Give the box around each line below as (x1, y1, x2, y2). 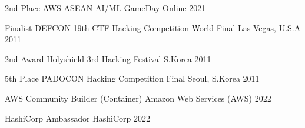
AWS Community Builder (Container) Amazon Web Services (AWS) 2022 (5, 92, 271, 104)
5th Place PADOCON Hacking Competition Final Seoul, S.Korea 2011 (5, 72, 260, 85)
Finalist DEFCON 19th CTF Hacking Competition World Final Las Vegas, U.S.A (5, 21, 301, 33)
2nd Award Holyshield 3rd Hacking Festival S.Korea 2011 (5, 52, 211, 65)
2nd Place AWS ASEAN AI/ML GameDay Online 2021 (5, 2, 206, 14)
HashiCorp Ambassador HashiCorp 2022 (5, 112, 151, 124)
